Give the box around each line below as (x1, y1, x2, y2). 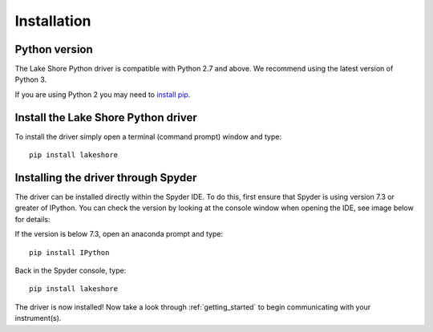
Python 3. (14, 75, 47, 84)
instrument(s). (14, 314, 62, 323)
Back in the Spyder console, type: (14, 265, 127, 275)
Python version (14, 43, 94, 56)
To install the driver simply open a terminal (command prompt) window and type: (14, 132, 282, 141)
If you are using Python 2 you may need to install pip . (14, 89, 191, 99)
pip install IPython (29, 248, 110, 257)
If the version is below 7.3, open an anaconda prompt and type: (14, 229, 224, 239)
